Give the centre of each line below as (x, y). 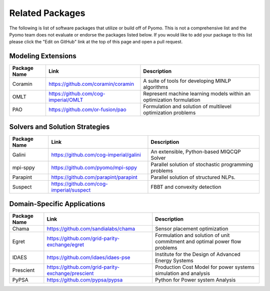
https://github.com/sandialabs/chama (91, 229)
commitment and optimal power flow (198, 242)
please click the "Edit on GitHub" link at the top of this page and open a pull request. (96, 42)
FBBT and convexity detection (186, 187)
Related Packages (47, 13)
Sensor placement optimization (192, 229)
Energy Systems (174, 261)
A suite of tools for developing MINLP (187, 81)
